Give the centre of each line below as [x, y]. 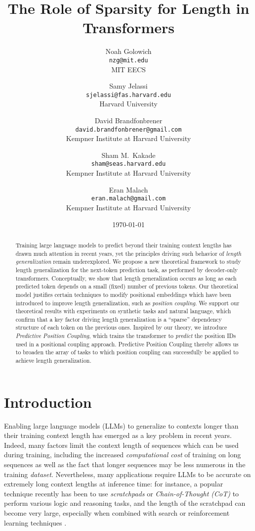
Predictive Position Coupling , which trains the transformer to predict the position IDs [126, 336]
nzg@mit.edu [128, 60]
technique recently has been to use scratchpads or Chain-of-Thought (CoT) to [122, 493]
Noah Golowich [128, 51]
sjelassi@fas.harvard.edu [128, 95]
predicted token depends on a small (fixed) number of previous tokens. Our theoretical [127, 286]
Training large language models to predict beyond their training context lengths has [124, 245]
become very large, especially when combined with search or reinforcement [117, 513]
